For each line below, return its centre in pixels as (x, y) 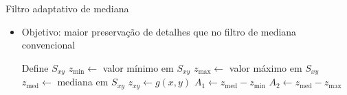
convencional (48, 45)
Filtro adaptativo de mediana (67, 8)
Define (35, 67)
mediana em (83, 82)
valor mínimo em (138, 67)
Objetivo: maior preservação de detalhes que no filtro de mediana (159, 31)
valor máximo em (266, 67)
